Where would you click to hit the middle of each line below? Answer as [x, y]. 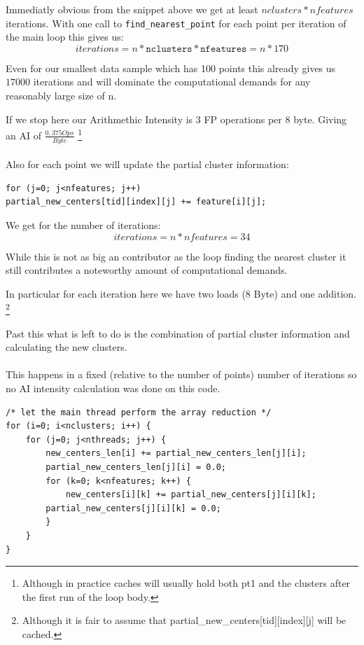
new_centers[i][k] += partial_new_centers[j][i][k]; [191, 495]
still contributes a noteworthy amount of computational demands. [147, 270]
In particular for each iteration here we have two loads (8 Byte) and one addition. [181, 293]
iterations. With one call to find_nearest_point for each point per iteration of [176, 23]
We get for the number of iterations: [83, 225]
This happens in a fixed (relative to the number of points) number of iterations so [181, 374]
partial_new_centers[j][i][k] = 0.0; [133, 508]
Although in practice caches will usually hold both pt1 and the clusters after [186, 583]
